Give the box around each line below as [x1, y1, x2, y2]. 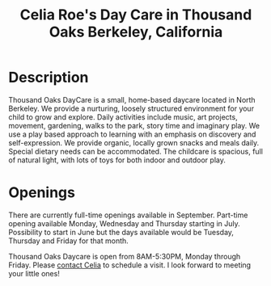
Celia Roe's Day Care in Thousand [19, 6, 252, 24]
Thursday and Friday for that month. [8, 236, 129, 246]
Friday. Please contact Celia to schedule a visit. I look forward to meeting [8, 260, 252, 270]
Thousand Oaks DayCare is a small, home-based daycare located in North [8, 95, 256, 104]
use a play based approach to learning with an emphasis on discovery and [8, 129, 256, 139]
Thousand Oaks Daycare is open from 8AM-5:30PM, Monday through [8, 251, 241, 261]
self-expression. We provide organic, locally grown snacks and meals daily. [8, 137, 260, 147]
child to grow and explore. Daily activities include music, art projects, [8, 111, 238, 122]
